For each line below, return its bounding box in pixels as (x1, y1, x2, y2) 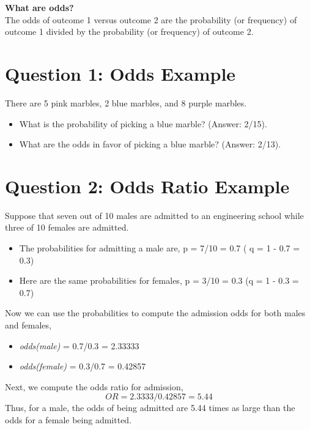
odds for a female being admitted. (5, 413, 132, 426)
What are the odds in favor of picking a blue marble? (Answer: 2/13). (19, 138, 281, 150)
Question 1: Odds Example (5, 61, 236, 86)
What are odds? (5, 1, 74, 13)
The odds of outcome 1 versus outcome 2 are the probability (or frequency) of (5, 13, 297, 26)
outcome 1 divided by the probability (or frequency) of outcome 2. (5, 25, 254, 38)
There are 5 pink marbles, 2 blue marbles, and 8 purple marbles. (5, 96, 247, 109)
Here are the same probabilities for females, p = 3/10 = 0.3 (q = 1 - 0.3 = (19, 274, 299, 287)
